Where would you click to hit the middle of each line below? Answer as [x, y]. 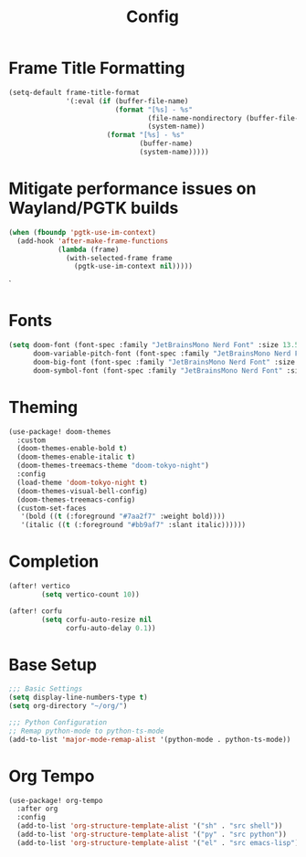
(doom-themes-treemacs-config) [76, 500]
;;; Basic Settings [46, 689]
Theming [43, 407]
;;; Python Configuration [58, 723]
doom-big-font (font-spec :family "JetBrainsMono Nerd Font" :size [164, 362]
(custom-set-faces [52, 508]
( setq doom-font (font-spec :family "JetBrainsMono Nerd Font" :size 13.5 [154, 345]
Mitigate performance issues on [132, 189]
